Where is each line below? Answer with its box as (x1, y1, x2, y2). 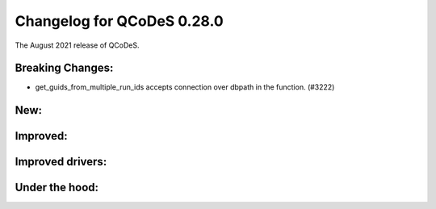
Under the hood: (15, 181, 99, 194)
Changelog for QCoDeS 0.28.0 (15, 12, 224, 30)
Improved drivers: (15, 155, 107, 169)
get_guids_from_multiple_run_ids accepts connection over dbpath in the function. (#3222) (35, 82, 335, 92)
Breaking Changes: (15, 61, 114, 75)
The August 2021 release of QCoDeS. (15, 40, 140, 50)
